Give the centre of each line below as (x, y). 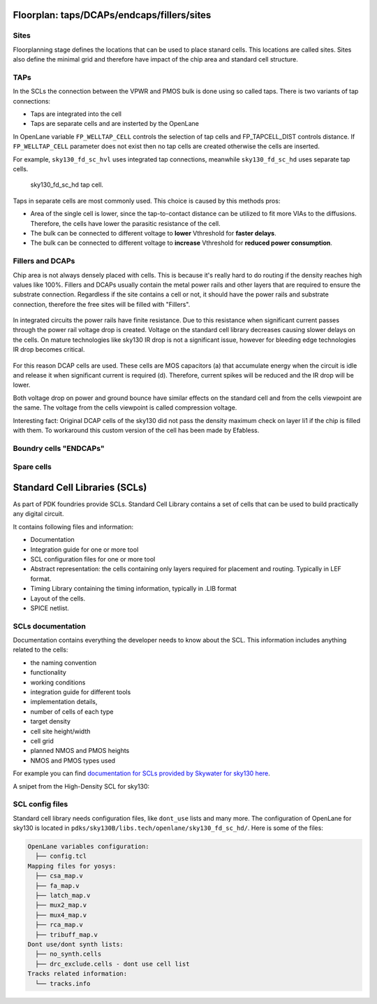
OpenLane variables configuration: (88, 847)
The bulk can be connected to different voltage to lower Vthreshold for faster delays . (153, 233)
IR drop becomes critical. (49, 350)
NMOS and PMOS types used (73, 760)
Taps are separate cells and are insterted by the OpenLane (114, 124)
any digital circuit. (38, 514)
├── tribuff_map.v (66, 934)
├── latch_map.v (63, 895)
